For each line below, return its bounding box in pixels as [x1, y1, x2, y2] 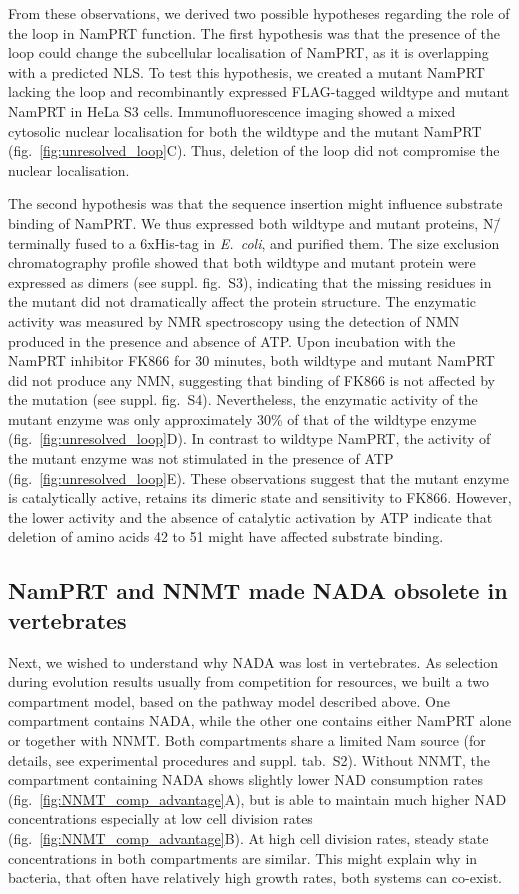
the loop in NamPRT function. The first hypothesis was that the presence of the [8, 22, 501, 43]
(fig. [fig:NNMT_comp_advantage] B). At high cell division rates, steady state [8, 827, 489, 848]
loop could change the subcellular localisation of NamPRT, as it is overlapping [8, 42, 489, 63]
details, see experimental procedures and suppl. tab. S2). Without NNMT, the [8, 749, 490, 770]
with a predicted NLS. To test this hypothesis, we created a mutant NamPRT [8, 61, 485, 82]
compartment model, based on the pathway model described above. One [8, 690, 450, 711]
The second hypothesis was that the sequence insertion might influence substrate [8, 193, 503, 214]
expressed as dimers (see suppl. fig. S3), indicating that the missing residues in [8, 271, 492, 292]
